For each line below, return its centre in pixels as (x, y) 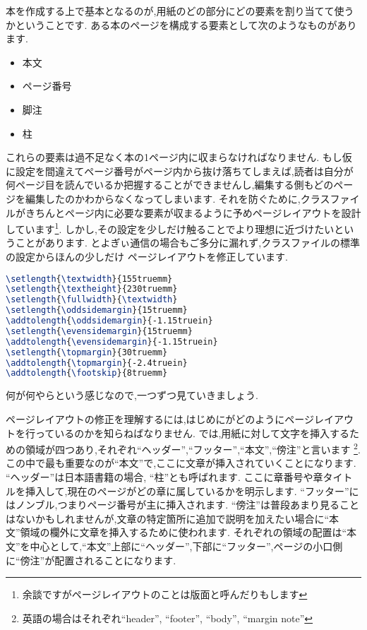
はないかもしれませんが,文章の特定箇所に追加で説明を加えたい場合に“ (168, 518)
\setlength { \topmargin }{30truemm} (87, 352)
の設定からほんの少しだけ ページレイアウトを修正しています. (147, 256)
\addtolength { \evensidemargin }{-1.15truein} (112, 341)
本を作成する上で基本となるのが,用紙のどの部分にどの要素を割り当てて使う (180, 11)
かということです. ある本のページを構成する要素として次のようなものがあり (181, 24)
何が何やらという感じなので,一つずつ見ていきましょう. (132, 395)
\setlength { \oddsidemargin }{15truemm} (97, 310)
